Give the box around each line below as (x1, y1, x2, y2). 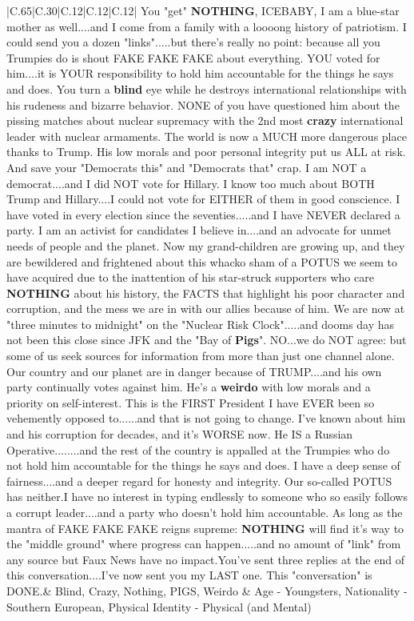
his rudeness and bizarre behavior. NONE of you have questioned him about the (6, 96, 400, 113)
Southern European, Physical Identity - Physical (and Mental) (6, 598, 312, 615)
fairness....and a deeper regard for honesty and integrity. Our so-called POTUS (6, 472, 392, 489)
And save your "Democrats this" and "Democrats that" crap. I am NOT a (6, 158, 367, 175)
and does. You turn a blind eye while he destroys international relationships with (6, 80, 407, 97)
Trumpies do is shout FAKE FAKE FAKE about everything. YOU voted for (6, 49, 380, 66)
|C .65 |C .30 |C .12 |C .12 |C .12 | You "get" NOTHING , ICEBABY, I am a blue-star (6, 2, 400, 18)
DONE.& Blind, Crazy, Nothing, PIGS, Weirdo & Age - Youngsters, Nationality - (6, 582, 408, 599)
